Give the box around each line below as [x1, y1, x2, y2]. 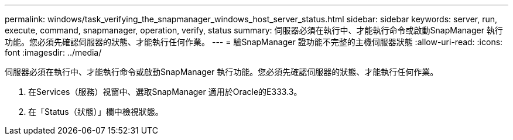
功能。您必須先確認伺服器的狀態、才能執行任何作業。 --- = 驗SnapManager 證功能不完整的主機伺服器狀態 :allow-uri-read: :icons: [5, 37, 503, 47]
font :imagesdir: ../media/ [5, 47, 102, 57]
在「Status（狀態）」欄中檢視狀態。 [28, 107, 163, 117]
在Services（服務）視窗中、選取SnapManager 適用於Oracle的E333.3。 [28, 87, 302, 97]
